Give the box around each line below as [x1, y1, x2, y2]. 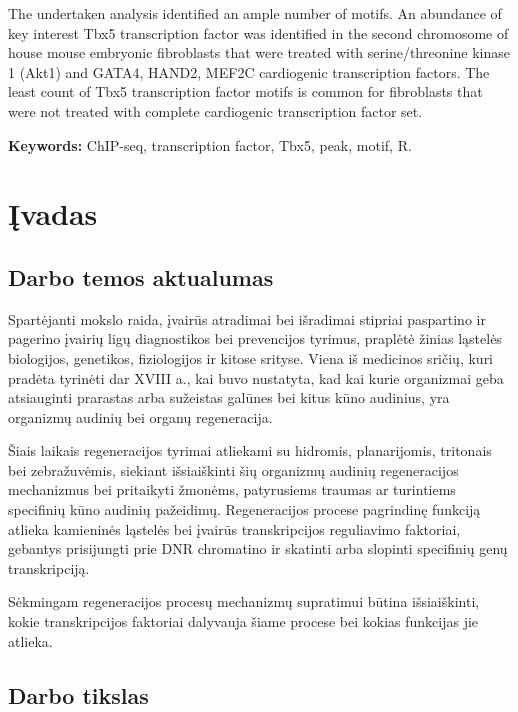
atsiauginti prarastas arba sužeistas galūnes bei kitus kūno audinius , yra [8, 387, 450, 408]
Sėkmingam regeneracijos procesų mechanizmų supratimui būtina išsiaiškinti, [8, 591, 480, 612]
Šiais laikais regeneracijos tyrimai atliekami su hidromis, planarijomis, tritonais [8, 440, 492, 461]
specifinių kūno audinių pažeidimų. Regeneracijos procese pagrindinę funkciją [8, 499, 481, 520]
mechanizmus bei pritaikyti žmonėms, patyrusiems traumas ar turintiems [8, 479, 456, 500]
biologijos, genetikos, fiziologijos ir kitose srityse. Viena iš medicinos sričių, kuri [8, 347, 494, 368]
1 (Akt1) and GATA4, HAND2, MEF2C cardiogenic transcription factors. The [8, 61, 490, 82]
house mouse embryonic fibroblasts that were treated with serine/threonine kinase [8, 42, 510, 63]
